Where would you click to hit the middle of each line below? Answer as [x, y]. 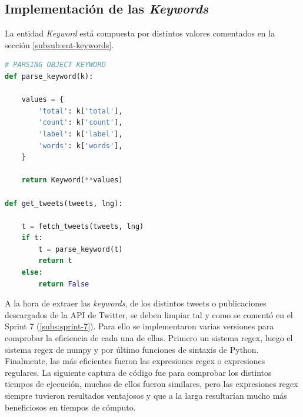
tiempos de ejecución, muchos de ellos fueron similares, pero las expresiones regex [151, 384]
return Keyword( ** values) [72, 180]
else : [32, 273]
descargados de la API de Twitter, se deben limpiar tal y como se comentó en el [149, 314]
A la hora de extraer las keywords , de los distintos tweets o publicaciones [136, 303]
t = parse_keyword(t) [81, 249]
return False [64, 284]
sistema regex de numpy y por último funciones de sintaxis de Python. [132, 349]
